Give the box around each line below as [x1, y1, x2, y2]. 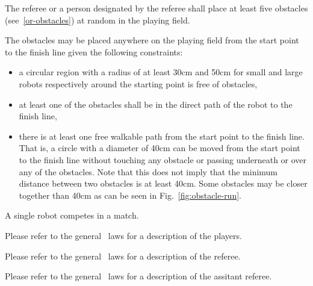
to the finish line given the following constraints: [5, 45, 183, 58]
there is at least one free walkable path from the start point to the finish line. [19, 129, 305, 142]
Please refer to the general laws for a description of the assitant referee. [5, 270, 272, 282]
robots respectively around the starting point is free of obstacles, [19, 77, 258, 90]
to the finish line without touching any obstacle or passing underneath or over [19, 153, 307, 166]
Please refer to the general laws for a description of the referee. [5, 249, 241, 262]
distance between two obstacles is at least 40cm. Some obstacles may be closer [19, 177, 308, 190]
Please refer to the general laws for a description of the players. [5, 229, 242, 241]
